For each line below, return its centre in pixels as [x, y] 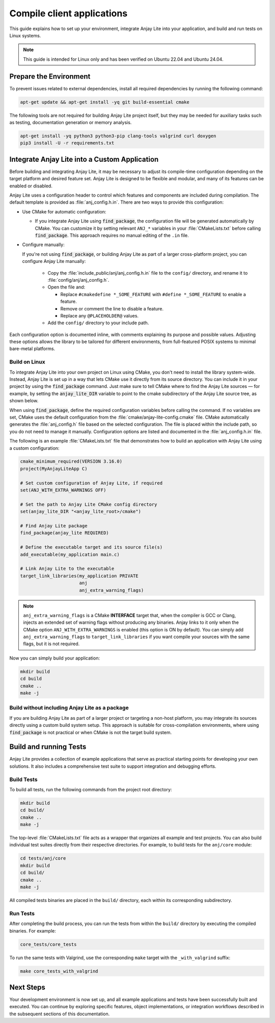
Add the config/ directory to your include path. [98, 323]
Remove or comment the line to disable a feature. [112, 308]
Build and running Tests [48, 747]
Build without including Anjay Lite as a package [69, 708]
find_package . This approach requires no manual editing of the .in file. [112, 235]
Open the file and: [66, 287]
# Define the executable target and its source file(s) [91, 547]
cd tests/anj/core [43, 858]
